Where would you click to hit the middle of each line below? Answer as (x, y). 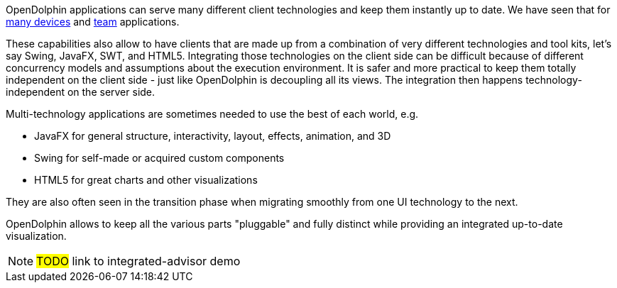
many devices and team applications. (93, 22)
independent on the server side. (81, 92)
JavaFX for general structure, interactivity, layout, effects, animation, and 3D (213, 136)
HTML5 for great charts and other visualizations (146, 180)
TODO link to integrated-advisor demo (138, 261)
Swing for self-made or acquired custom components (159, 158)
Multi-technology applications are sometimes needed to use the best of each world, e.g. (212, 114)
